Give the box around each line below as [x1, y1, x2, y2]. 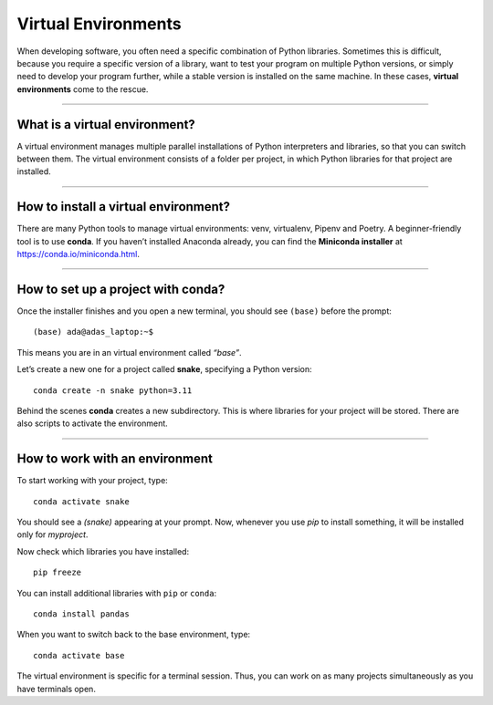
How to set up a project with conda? [16, 281, 226, 296]
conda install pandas [33, 608, 130, 619]
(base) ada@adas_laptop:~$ [33, 327, 154, 337]
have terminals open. [16, 683, 96, 694]
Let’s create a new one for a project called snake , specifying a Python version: [16, 364, 312, 375]
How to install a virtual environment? [16, 199, 231, 214]
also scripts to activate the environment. [16, 418, 168, 429]
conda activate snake [33, 496, 130, 506]
